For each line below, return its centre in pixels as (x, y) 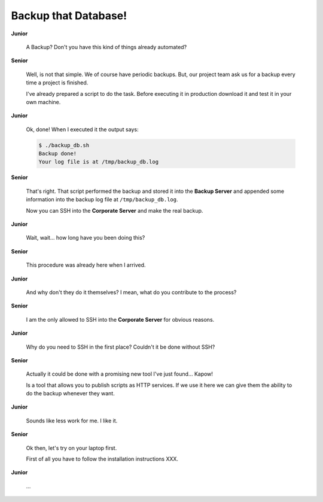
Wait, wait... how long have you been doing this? (86, 238)
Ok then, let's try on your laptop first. (71, 448)
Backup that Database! (69, 16)
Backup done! (58, 154)
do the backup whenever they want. (70, 394)
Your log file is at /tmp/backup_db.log (98, 162)
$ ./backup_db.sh (64, 145)
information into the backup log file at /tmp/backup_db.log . (102, 199)
